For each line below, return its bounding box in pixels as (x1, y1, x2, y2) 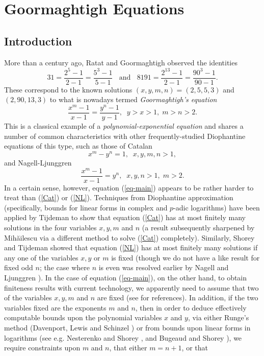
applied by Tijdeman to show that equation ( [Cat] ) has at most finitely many (4, 212, 246, 223)
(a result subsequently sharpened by (142, 222, 255, 233)
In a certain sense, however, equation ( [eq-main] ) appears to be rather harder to (4, 182, 254, 193)
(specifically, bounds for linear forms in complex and (4, 202, 168, 212)
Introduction (4, 33, 72, 49)
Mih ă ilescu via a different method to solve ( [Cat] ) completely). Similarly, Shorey (4, 232, 255, 243)
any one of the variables (4, 252, 78, 263)
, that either (109, 342, 147, 353)
